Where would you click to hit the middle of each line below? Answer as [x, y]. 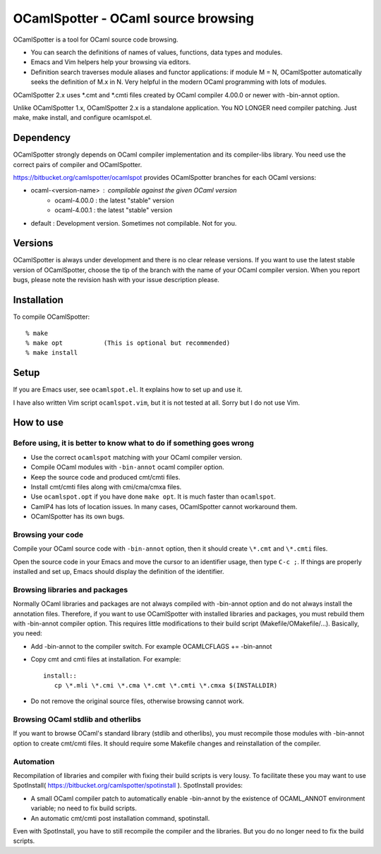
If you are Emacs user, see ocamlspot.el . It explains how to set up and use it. [128, 390]
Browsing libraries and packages [71, 590]
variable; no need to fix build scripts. [84, 808]
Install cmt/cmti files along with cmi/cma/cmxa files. [106, 487]
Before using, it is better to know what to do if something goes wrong [133, 443]
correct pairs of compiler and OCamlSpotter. [78, 164]
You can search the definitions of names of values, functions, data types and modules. [157, 52]
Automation [34, 762]
